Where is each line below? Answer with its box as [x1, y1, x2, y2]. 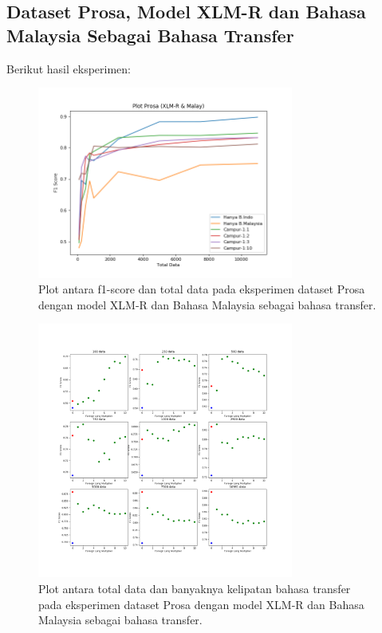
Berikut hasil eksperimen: [6, 60, 131, 77]
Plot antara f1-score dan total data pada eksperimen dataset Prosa [38, 281, 365, 297]
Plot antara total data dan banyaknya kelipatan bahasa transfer [38, 580, 351, 597]
